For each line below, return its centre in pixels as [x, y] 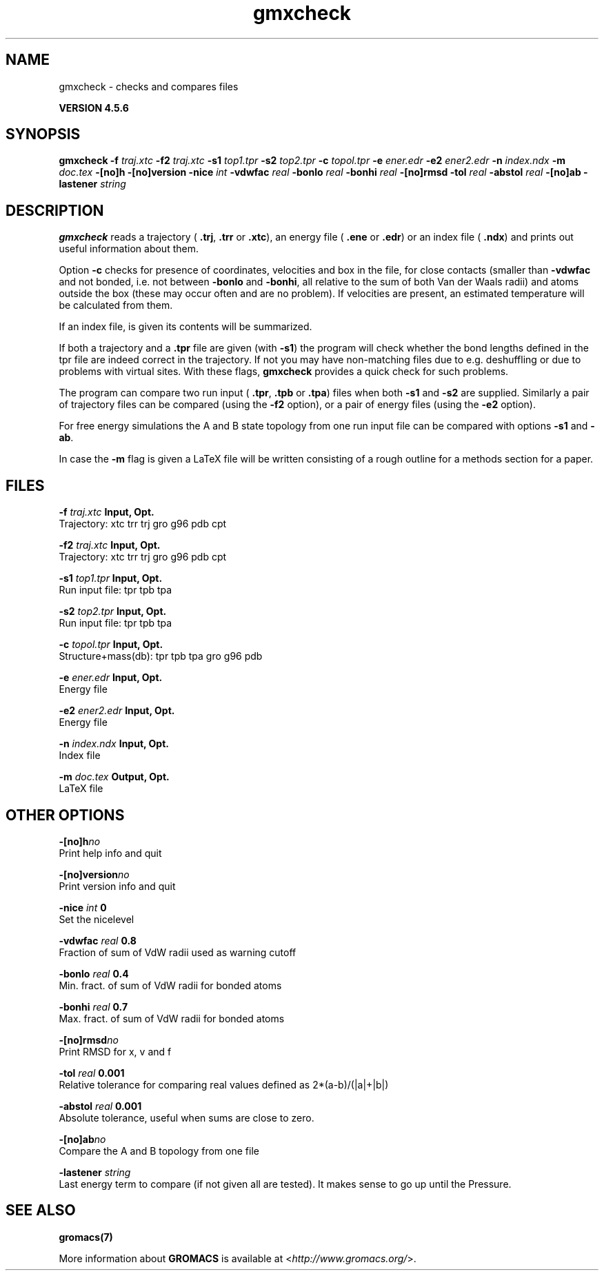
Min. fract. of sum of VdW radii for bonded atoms [170, 985]
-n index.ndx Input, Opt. [114, 744]
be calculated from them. [116, 305]
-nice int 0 [83, 907]
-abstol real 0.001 [100, 1106]
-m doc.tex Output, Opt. [114, 777]
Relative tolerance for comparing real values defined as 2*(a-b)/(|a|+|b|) [224, 1084]
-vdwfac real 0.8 [98, 940]
